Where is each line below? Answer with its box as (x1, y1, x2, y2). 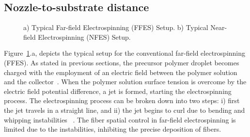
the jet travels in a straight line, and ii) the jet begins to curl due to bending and (4, 105, 245, 115)
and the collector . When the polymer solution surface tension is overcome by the (4, 76, 247, 87)
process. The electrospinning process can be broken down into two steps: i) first (4, 95, 240, 106)
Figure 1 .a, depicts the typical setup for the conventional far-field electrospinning (4, 48, 246, 58)
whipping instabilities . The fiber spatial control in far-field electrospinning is (4, 114, 236, 124)
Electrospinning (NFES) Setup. (38, 31, 131, 42)
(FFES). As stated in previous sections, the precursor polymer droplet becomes (4, 57, 239, 67)
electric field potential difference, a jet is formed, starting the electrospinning (4, 86, 232, 96)
